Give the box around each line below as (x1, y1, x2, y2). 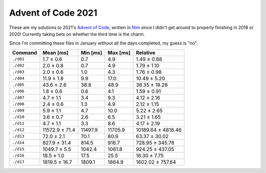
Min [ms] (80, 49, 102, 56)
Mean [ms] (42, 49, 68, 56)
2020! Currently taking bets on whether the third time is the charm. (9, 31, 145, 37)
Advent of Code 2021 (9, 7, 98, 18)
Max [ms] (107, 49, 131, 56)
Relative (135, 49, 156, 56)
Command (12, 49, 37, 56)
